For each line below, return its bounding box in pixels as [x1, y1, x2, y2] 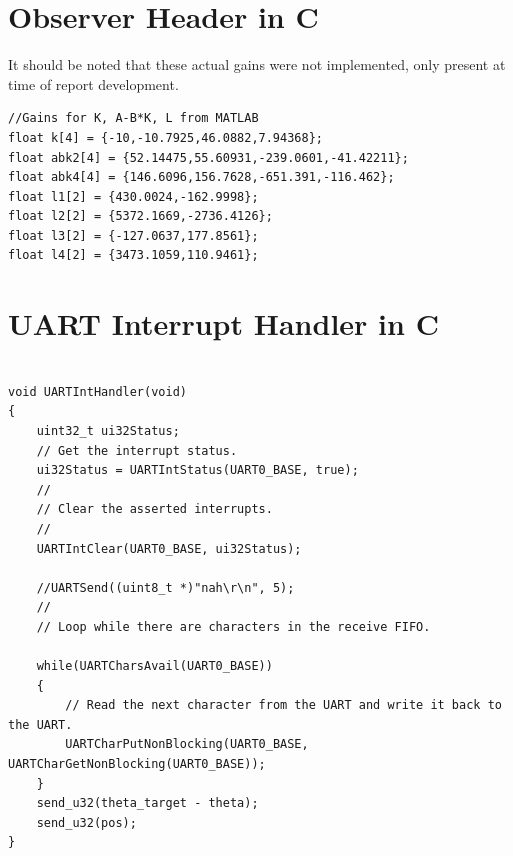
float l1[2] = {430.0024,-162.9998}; [8, 189, 259, 204]
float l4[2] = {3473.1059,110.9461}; [8, 248, 259, 263]
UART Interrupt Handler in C [8, 303, 439, 344]
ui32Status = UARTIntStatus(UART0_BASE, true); [36, 463, 359, 478]
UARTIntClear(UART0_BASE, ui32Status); [36, 541, 302, 556]
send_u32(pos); [36, 815, 137, 830]
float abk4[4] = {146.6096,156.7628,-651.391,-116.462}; [8, 170, 395, 185]
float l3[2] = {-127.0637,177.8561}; [8, 228, 259, 243]
